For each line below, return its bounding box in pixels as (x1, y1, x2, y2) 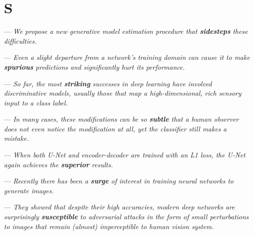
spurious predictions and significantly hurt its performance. (4, 61, 185, 72)
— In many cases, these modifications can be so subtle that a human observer (4, 114, 239, 124)
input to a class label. (4, 97, 68, 107)
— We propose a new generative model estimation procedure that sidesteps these (4, 26, 248, 36)
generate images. (4, 185, 54, 195)
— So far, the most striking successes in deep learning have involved (4, 78, 212, 88)
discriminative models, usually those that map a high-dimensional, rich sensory (4, 88, 242, 98)
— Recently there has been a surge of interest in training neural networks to (4, 176, 234, 186)
